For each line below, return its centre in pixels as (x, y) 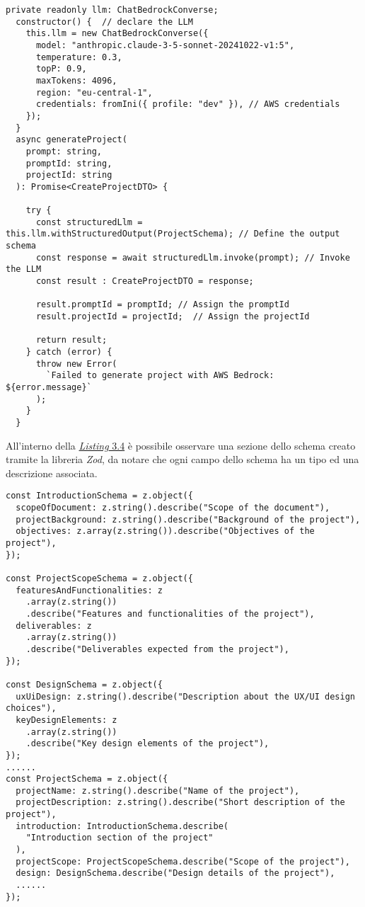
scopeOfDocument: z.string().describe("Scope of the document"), (173, 508)
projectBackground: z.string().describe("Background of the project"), (188, 519)
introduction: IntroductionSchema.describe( (122, 826)
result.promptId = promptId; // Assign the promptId (162, 305)
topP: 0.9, (61, 69)
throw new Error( (76, 364)
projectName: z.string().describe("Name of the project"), (158, 791)
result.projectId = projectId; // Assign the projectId (173, 317)
